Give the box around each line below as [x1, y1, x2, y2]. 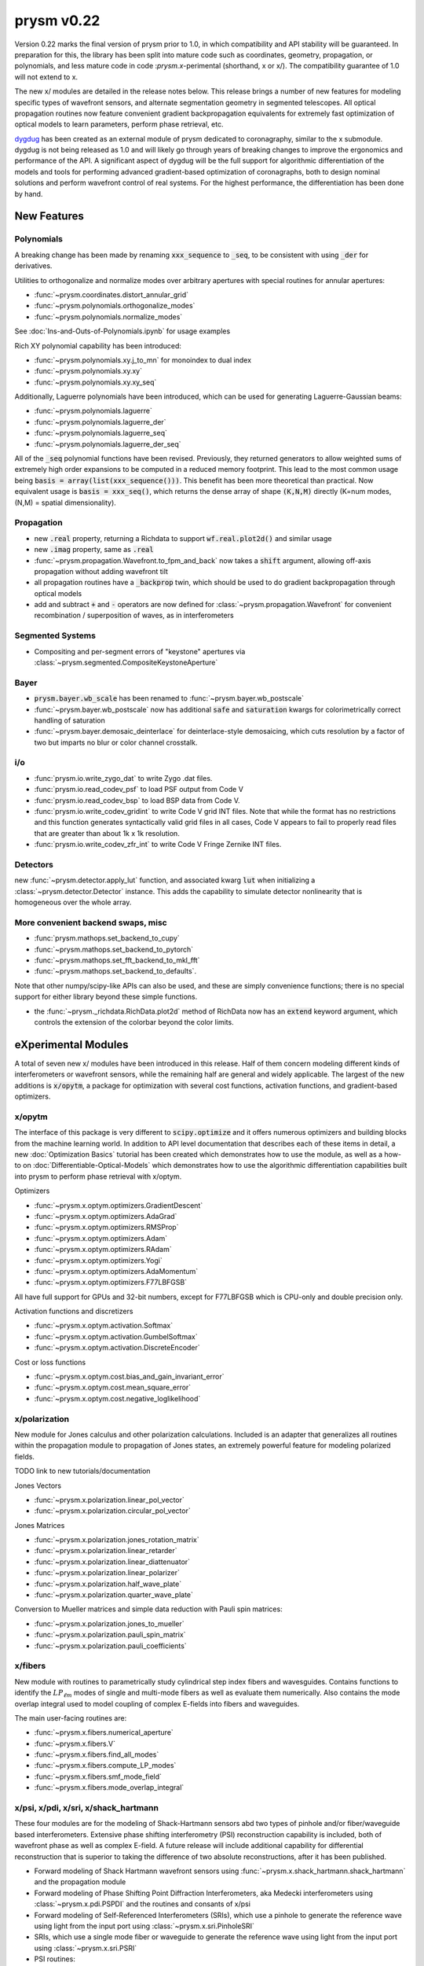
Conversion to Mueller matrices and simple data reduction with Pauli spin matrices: [14, 1604, 283, 1614]
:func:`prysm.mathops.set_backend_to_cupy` [34, 933, 180, 943]
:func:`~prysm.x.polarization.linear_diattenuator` [34, 1557, 191, 1567]
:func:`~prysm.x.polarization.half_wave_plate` [34, 1579, 182, 1589]
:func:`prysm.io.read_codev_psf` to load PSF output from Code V [34, 785, 243, 794]
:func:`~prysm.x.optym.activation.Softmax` [34, 1321, 173, 1331]
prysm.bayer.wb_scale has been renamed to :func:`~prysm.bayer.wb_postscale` [34, 694, 305, 703]
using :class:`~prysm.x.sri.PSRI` [34, 1943, 137, 1953]
